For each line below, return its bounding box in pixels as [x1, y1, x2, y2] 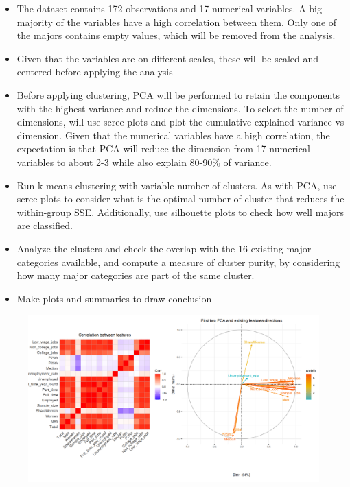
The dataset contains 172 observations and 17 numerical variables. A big [16, 1, 323, 15]
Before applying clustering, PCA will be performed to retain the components [16, 87, 340, 102]
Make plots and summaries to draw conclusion [16, 291, 212, 305]
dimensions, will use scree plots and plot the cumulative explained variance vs [16, 115, 345, 129]
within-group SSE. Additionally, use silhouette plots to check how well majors [16, 204, 345, 219]
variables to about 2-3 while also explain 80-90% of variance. [16, 154, 272, 169]
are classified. [16, 218, 73, 233]
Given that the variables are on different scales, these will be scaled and [16, 51, 319, 65]
